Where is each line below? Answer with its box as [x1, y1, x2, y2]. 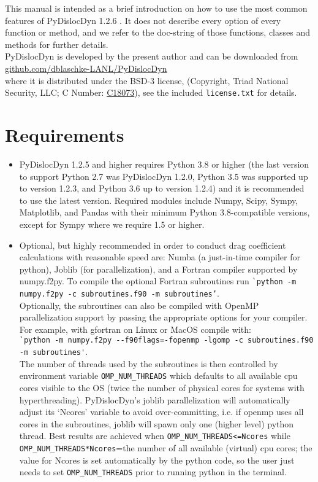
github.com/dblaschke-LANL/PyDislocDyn [5, 61, 167, 74]
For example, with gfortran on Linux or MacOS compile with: [19, 322, 251, 335]
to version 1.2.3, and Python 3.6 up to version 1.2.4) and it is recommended [19, 182, 305, 195]
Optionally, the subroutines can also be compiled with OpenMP [19, 298, 259, 311]
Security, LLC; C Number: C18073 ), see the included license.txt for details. [5, 86, 297, 99]
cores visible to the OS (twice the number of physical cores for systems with [19, 381, 305, 394]
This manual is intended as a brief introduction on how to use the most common [5, 2, 308, 14]
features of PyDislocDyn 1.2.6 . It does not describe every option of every [5, 14, 281, 26]
